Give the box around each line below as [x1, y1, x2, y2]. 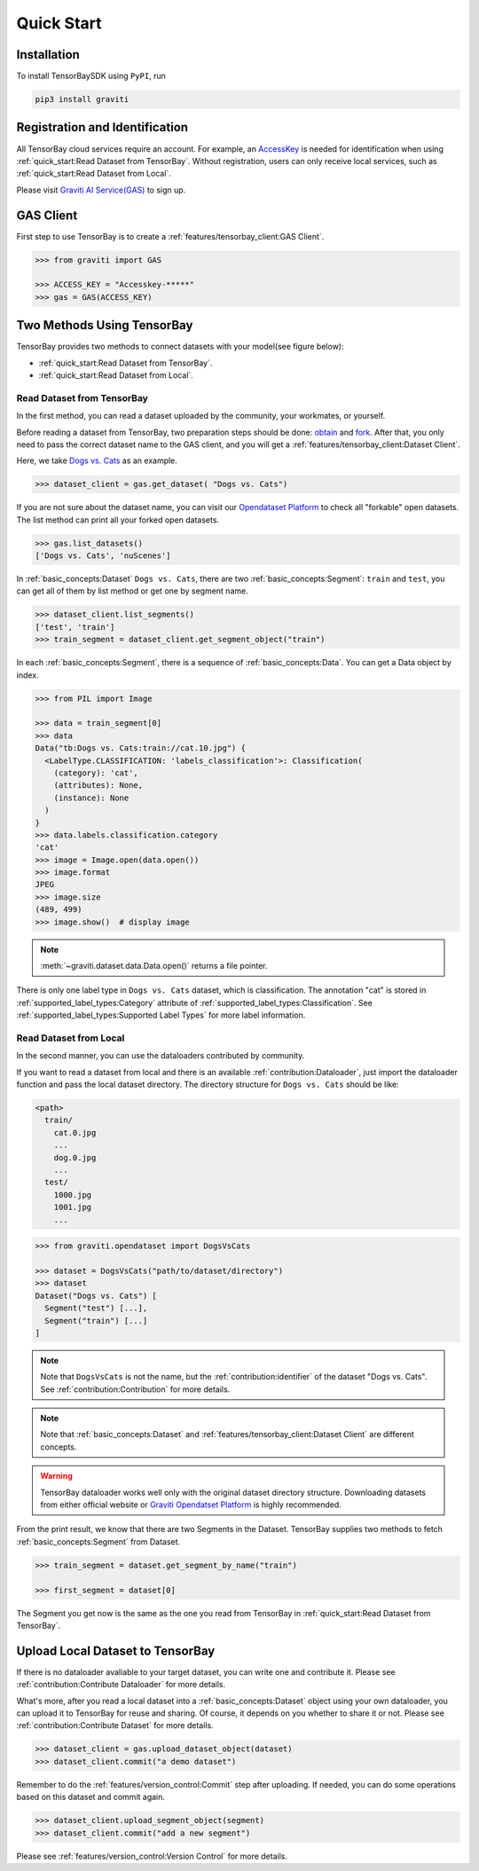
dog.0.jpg [53, 1152, 97, 1162]
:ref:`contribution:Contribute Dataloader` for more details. [16, 1679, 226, 1690]
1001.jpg [53, 1202, 92, 1213]
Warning [40, 1471, 73, 1482]
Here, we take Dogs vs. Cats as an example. [16, 455, 177, 466]
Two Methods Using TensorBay [16, 318, 193, 333]
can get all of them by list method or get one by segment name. [16, 586, 248, 596]
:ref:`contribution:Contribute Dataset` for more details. [16, 1720, 214, 1731]
